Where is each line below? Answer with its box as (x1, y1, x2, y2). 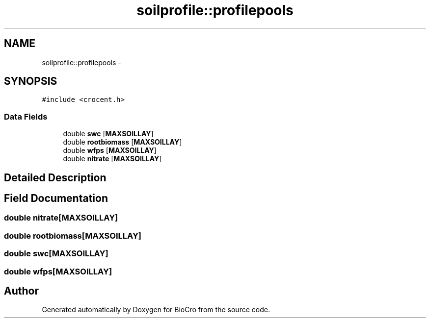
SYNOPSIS (4, 75, 57, 88)
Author (4, 285, 39, 297)
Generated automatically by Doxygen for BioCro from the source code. (42, 305, 270, 314)
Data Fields (4, 111, 48, 122)
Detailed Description (4, 171, 107, 184)
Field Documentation (4, 192, 108, 205)
